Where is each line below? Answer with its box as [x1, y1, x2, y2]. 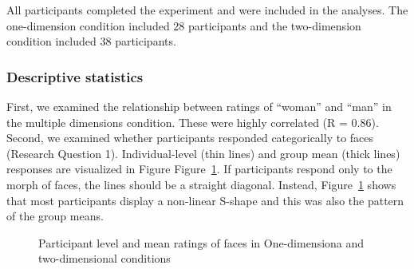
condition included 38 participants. [6, 33, 176, 49]
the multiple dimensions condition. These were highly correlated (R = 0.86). [6, 113, 379, 130]
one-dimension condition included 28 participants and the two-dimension [6, 17, 361, 34]
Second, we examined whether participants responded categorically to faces [6, 129, 374, 146]
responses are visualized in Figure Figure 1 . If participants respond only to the [6, 160, 392, 177]
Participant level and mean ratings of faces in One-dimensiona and [38, 234, 365, 251]
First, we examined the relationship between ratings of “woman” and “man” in [6, 98, 392, 114]
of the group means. [6, 208, 104, 224]
